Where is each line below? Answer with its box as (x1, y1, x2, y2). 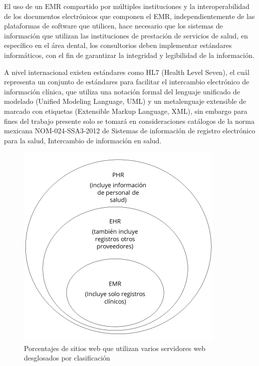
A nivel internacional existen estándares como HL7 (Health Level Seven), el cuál (4, 66, 250, 77)
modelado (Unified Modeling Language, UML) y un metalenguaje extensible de (4, 96, 247, 106)
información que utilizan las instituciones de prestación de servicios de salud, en (4, 30, 248, 40)
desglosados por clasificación (24, 353, 110, 363)
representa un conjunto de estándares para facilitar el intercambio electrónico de (4, 76, 250, 87)
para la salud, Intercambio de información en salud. (4, 135, 162, 145)
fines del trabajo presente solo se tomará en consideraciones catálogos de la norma (4, 115, 255, 126)
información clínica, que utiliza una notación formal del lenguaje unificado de (4, 86, 240, 96)
